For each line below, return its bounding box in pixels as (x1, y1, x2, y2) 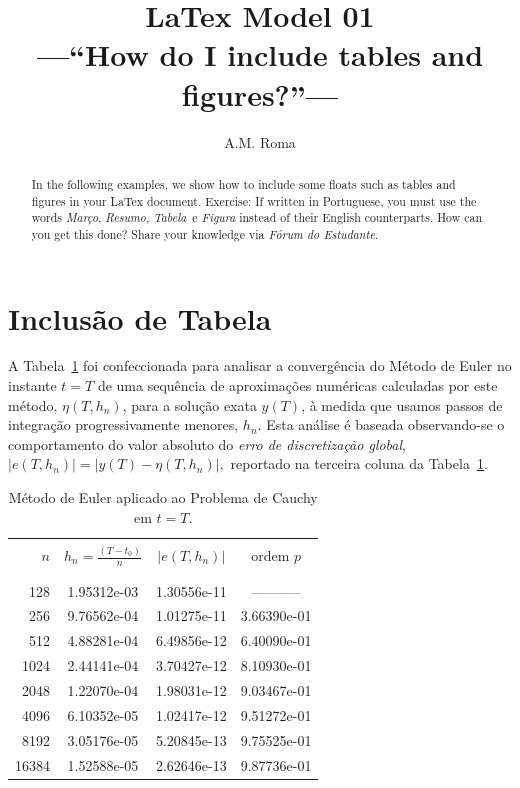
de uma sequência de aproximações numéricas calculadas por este (97, 375, 498, 396)
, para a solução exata (122, 394, 257, 415)
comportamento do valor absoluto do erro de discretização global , (8, 433, 406, 454)
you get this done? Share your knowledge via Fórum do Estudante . (31, 225, 379, 242)
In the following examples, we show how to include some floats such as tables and (31, 175, 456, 192)
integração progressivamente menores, (8, 414, 239, 435)
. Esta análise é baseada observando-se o (257, 414, 505, 435)
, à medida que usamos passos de (301, 394, 503, 415)
